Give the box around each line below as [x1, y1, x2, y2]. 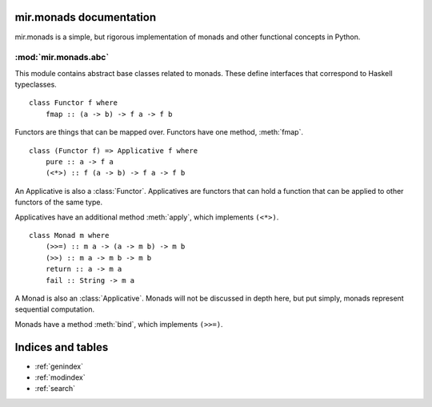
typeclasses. [14, 80, 58, 90]
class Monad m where [29, 231, 110, 240]
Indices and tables [14, 341, 109, 354]
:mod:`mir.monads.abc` [14, 52, 110, 63]
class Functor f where [29, 99, 118, 107]
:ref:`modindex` [34, 373, 86, 382]
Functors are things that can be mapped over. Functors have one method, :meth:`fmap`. [14, 127, 304, 137]
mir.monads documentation [14, 10, 157, 24]
